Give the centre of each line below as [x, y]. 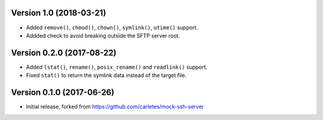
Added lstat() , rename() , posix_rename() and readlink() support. [117, 67]
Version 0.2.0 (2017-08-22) [64, 53]
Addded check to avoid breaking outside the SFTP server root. [103, 35]
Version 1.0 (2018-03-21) [59, 13]
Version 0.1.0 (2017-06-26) [63, 93]
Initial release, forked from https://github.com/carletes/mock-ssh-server [115, 107]
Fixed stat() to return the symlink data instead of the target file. [106, 75]
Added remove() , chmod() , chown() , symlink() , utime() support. [112, 27]
